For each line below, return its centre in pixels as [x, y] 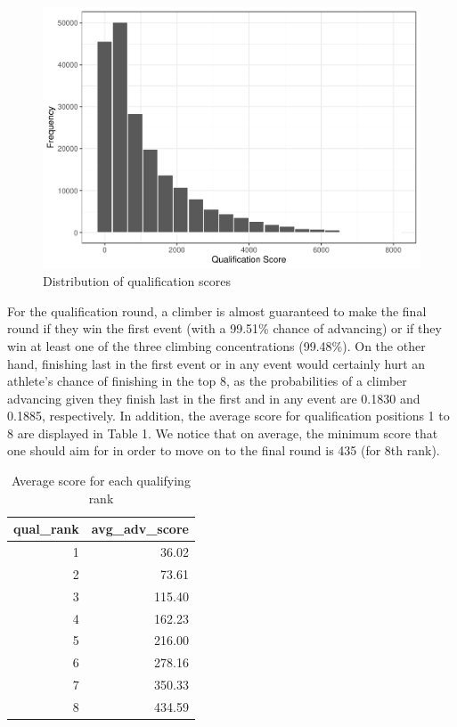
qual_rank [46, 529]
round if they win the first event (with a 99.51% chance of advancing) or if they [224, 328]
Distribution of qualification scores [137, 281]
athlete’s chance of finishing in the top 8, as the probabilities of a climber [207, 381]
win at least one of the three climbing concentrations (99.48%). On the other [216, 345]
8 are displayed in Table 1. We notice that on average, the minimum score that [223, 433]
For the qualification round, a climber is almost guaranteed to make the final [217, 310]
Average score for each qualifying [101, 481]
